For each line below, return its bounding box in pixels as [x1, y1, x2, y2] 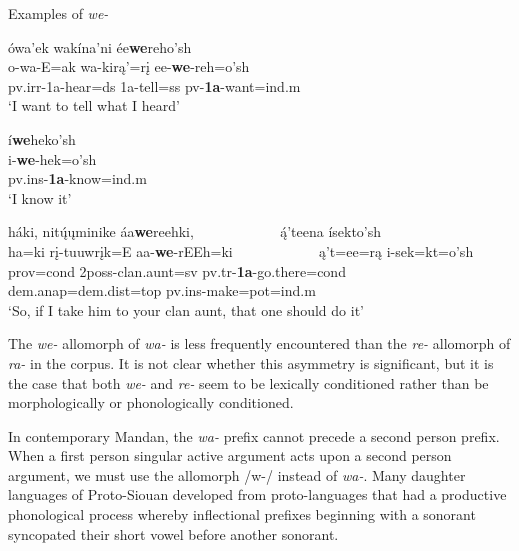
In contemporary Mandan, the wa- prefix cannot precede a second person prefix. [8, 425, 500, 446]
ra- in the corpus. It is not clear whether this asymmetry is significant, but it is [8, 352, 494, 373]
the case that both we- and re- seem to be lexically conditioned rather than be [8, 372, 489, 393]
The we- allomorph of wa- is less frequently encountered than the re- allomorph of [8, 333, 511, 354]
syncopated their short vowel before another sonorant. [8, 523, 339, 544]
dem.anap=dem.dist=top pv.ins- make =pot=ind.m [8, 280, 316, 301]
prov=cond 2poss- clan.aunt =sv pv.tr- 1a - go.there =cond [8, 260, 346, 281]
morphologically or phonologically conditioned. [8, 392, 294, 413]
